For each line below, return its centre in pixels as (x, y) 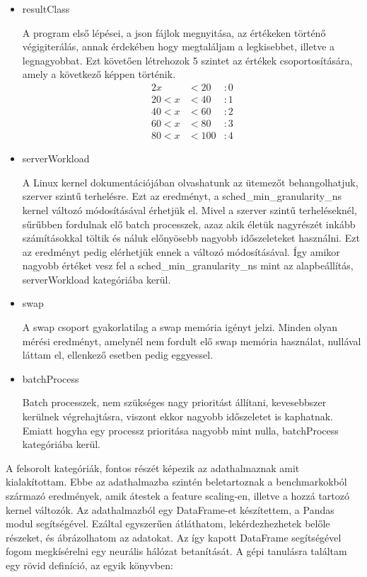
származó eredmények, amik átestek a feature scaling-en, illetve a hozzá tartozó (178, 495)
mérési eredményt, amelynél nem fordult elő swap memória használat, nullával (192, 341)
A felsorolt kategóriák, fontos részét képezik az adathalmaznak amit (153, 467)
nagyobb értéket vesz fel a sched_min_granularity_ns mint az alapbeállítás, (188, 265)
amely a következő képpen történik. (99, 74)
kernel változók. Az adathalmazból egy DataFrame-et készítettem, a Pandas (170, 509)
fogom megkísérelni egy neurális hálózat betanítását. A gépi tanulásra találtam (176, 551)
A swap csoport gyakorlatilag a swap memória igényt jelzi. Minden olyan (180, 327)
